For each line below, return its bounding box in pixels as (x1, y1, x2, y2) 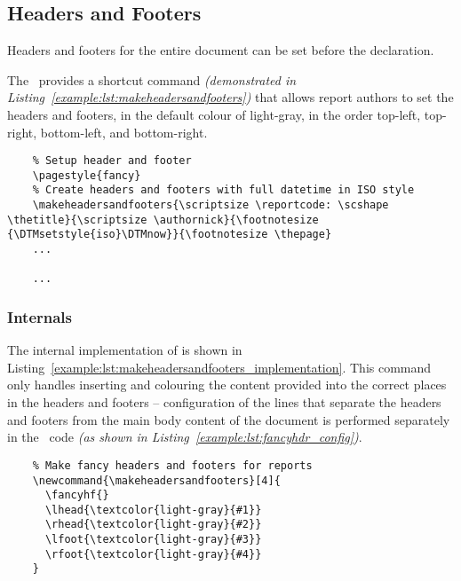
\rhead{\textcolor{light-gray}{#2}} (44, 518, 262, 531)
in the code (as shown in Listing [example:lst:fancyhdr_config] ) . (7, 428, 362, 446)
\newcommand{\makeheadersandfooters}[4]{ (32, 474, 281, 487)
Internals (7, 306, 72, 327)
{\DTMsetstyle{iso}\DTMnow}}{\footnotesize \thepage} (7, 228, 332, 241)
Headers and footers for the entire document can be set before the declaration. (7, 41, 434, 59)
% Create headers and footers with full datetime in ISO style (32, 184, 415, 197)
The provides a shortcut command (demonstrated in (7, 70, 297, 89)
